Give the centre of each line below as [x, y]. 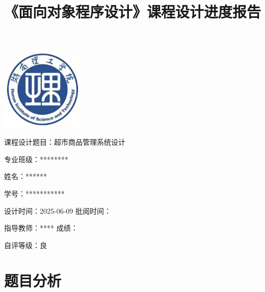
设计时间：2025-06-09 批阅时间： [58, 210]
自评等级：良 [25, 245]
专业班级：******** [36, 159]
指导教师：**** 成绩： [41, 228]
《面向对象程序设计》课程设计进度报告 [133, 12]
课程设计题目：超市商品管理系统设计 [65, 142]
